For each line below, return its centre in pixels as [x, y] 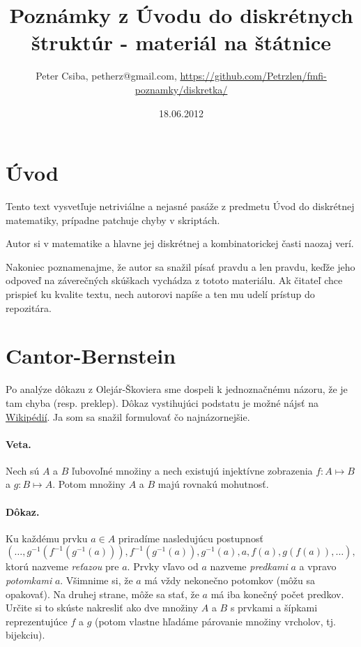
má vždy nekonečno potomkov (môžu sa [230, 580]
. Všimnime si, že [97, 580]
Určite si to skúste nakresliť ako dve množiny [102, 608]
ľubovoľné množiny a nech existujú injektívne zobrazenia [192, 470]
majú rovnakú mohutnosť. [213, 484]
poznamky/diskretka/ [181, 89]
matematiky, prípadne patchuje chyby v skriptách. [113, 220]
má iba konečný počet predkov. [277, 594]
